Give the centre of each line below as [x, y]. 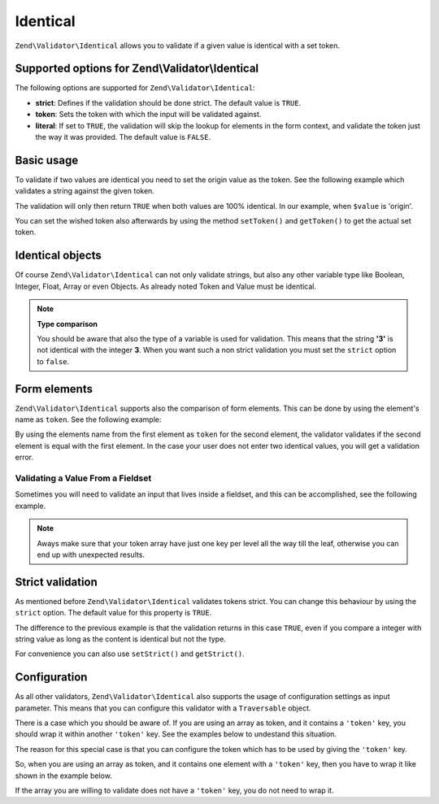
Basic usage [47, 160]
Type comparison [67, 324]
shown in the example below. [64, 776]
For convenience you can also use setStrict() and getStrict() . [130, 654]
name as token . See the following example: [88, 419]
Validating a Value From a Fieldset [83, 478]
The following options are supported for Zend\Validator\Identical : [135, 88]
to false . [53, 361]
